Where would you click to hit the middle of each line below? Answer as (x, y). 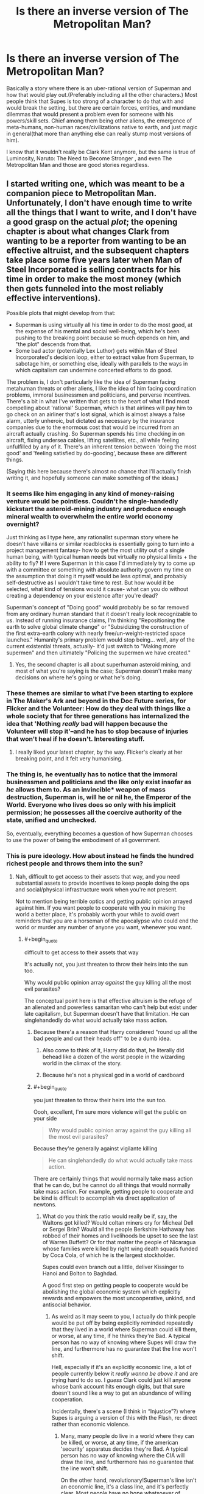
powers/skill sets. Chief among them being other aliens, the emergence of (99, 121)
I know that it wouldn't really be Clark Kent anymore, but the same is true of (101, 152)
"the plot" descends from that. (53, 344)
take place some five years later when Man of (94, 260)
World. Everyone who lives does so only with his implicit (91, 805)
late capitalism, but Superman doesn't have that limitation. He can (107, 1013)
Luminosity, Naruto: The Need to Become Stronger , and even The (89, 158)
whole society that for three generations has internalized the (98, 716)
